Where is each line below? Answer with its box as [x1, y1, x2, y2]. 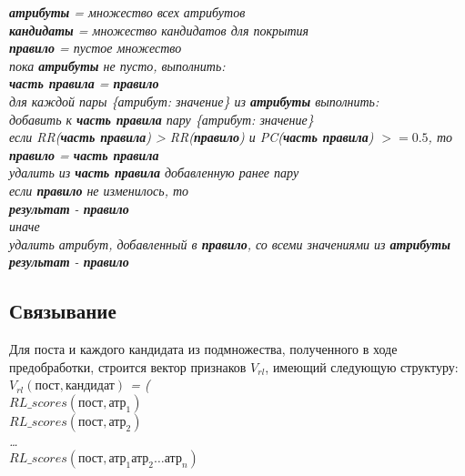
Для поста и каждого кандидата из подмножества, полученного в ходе [9, 339, 398, 359]
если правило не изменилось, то [9, 180, 189, 199]
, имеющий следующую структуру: [265, 357, 459, 376]
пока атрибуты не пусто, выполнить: [9, 56, 226, 75]
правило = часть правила [9, 145, 159, 164]
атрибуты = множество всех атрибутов [9, 3, 246, 21]
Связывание [9, 297, 116, 325]
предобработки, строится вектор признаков [9, 357, 247, 376]
